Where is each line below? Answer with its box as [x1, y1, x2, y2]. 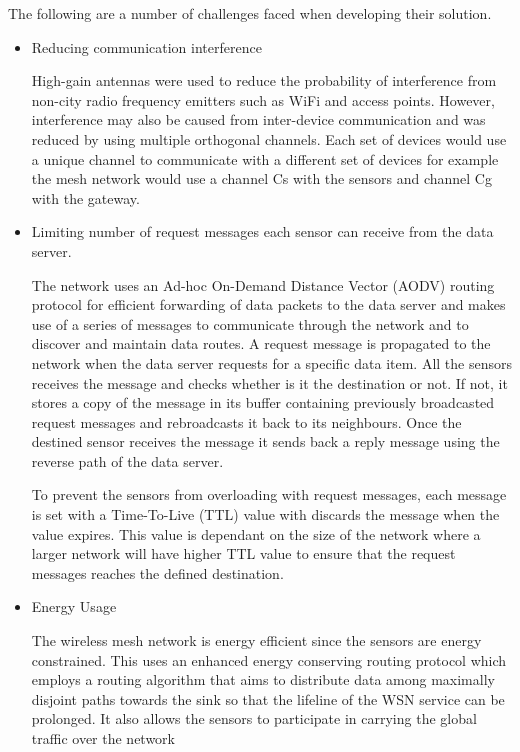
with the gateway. [31, 187, 140, 208]
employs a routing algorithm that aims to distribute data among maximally [31, 669, 495, 690]
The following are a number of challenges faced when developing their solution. [8, 3, 492, 23]
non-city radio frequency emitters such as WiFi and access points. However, [31, 89, 495, 110]
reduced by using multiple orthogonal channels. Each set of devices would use [31, 128, 507, 149]
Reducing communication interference [31, 36, 262, 57]
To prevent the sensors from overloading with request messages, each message [31, 484, 507, 505]
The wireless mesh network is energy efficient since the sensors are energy [31, 630, 482, 651]
